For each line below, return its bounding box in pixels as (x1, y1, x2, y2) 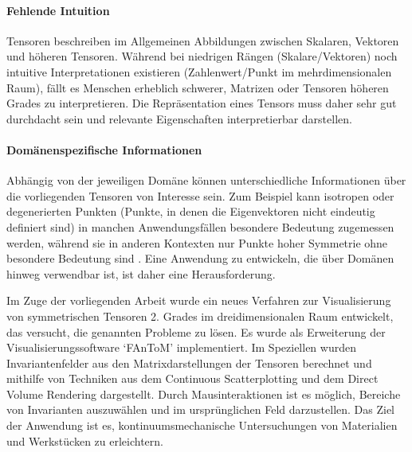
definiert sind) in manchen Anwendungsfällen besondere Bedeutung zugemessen (6, 218, 394, 235)
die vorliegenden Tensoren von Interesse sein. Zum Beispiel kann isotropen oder (6, 187, 394, 204)
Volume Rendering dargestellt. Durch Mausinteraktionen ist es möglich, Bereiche (6, 385, 401, 402)
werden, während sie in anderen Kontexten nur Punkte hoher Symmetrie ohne (6, 234, 388, 251)
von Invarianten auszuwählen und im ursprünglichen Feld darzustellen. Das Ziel (6, 401, 395, 418)
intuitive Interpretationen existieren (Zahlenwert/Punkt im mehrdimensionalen (6, 63, 392, 80)
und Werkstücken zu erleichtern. (6, 432, 163, 449)
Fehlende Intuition (6, 2, 110, 18)
